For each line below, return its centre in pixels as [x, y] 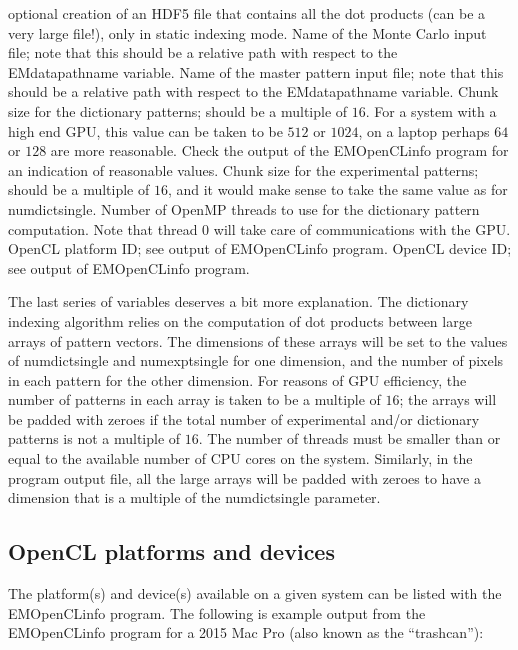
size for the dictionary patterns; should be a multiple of [178, 110]
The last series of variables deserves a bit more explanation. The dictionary [238, 301]
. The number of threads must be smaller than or [349, 438]
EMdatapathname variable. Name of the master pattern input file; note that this [256, 71]
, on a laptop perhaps [424, 130]
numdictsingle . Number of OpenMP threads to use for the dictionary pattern [244, 208]
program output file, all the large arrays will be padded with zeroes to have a [244, 477]
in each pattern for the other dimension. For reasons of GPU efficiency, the [237, 379]
